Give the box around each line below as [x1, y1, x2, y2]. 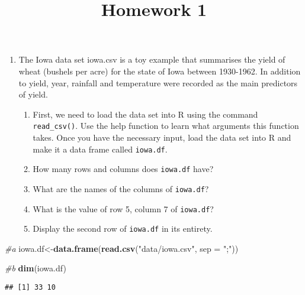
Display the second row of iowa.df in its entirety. [33, 222, 213, 235]
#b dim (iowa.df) [5, 262, 66, 274]
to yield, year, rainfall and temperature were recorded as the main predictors [18, 76, 298, 89]
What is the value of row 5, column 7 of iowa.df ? [33, 202, 214, 215]
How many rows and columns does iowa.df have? [33, 163, 214, 175]
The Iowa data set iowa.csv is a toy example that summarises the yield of [18, 53, 285, 66]
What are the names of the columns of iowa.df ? [33, 182, 209, 194]
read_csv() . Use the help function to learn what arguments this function [33, 119, 299, 132]
